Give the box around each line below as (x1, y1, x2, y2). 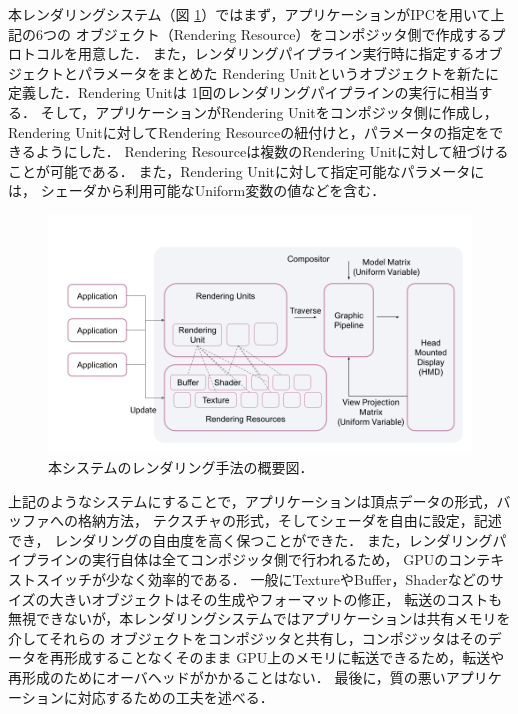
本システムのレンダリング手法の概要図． (48, 457, 314, 478)
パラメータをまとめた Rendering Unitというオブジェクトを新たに (77, 62, 499, 83)
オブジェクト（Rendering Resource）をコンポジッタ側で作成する (75, 23, 492, 44)
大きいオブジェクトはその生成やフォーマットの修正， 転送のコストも (49, 588, 503, 609)
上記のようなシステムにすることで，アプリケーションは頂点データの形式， (8, 490, 497, 511)
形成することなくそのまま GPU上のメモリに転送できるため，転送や (63, 647, 505, 668)
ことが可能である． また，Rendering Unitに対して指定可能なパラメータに (8, 160, 485, 181)
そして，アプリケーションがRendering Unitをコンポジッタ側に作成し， (40, 101, 498, 122)
